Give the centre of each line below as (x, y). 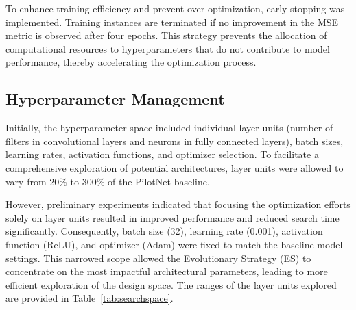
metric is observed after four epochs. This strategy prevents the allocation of (166, 35)
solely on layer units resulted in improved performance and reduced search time (173, 217)
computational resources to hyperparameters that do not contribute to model (168, 48)
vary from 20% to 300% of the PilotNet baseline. (108, 181)
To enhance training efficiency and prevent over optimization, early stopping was (175, 8)
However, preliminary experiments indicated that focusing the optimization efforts (178, 204)
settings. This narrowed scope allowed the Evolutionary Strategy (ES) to (158, 258)
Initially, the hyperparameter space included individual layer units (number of (169, 128)
